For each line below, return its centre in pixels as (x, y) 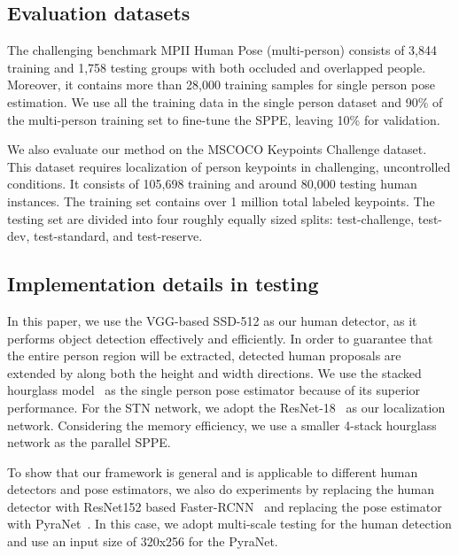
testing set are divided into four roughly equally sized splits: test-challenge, (211, 218)
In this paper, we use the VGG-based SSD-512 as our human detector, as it (212, 320)
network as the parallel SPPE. (89, 442)
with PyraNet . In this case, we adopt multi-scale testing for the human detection (229, 524)
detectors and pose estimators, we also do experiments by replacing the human (221, 489)
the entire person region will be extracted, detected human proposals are (204, 355)
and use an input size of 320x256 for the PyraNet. (143, 541)
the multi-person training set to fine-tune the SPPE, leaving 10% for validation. (224, 119)
